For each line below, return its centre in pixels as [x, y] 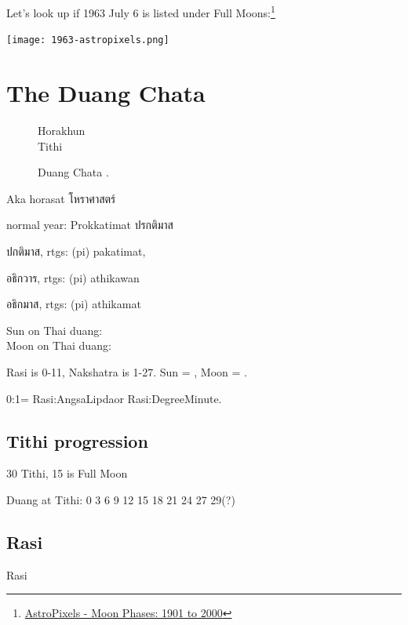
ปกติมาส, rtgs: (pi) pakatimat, [76, 251]
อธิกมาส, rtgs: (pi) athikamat [74, 304]
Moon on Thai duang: [59, 345]
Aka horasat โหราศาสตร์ [61, 198]
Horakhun [62, 131]
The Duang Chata [106, 93]
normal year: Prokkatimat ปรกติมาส [90, 225]
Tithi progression [77, 440]
